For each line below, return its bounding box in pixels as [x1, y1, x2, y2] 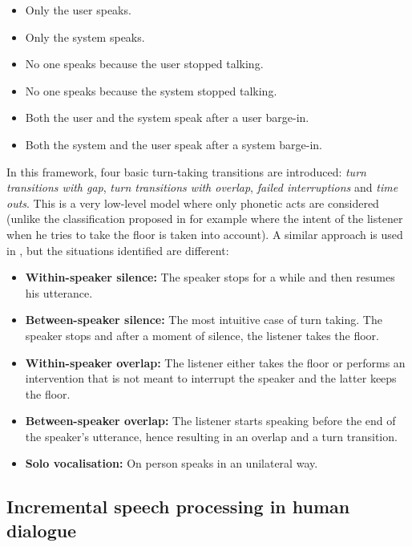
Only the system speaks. [25, 28, 145, 45]
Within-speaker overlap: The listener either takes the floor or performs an [25, 354, 406, 371]
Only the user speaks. [25, 2, 131, 18]
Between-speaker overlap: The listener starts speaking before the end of [25, 412, 396, 429]
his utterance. [25, 284, 93, 301]
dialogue [6, 517, 77, 542]
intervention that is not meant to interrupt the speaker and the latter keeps [25, 370, 397, 387]
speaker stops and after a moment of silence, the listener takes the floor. [25, 326, 379, 343]
